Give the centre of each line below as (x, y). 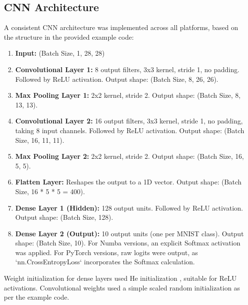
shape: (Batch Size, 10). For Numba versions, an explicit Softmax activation (128, 243)
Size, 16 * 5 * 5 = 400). (50, 191)
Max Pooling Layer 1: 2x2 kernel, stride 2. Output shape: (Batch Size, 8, (128, 95)
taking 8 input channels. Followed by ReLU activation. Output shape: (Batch (130, 130)
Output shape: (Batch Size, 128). (64, 217)
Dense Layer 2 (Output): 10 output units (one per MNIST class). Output (130, 233)
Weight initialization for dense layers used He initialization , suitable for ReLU (120, 278)
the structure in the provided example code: (69, 37)
